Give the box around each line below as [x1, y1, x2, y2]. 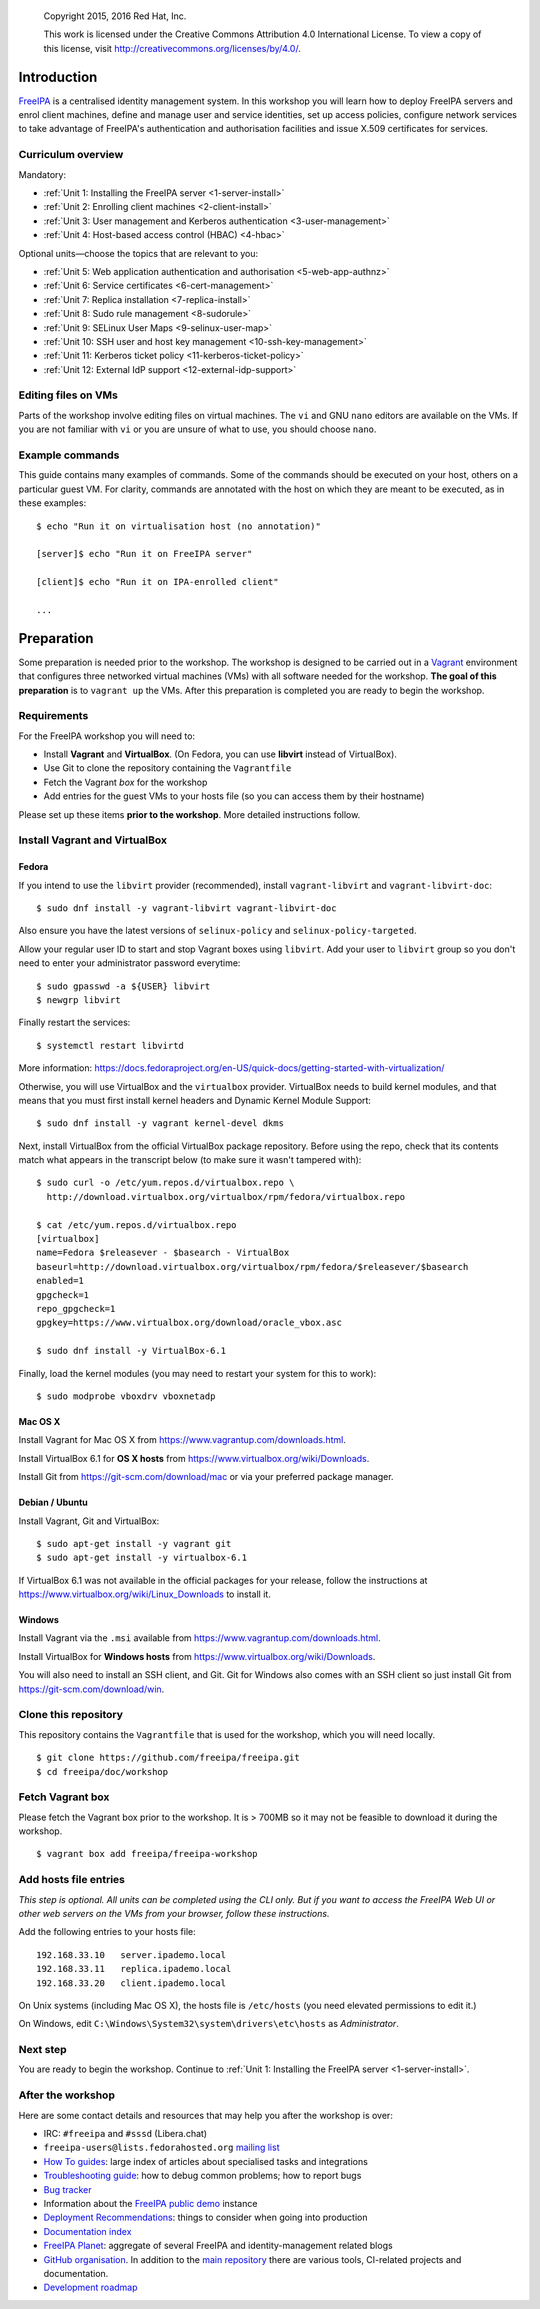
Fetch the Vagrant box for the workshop [43, 776, 208, 788]
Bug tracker [43, 2183, 92, 2195]
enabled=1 [36, 1275, 84, 1287]
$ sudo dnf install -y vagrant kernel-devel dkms [36, 1118, 285, 1129]
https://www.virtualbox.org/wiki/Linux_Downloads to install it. [18, 1588, 272, 1600]
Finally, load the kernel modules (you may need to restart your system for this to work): [18, 1367, 377, 1379]
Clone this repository [18, 1708, 124, 1722]
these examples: [18, 497, 87, 509]
